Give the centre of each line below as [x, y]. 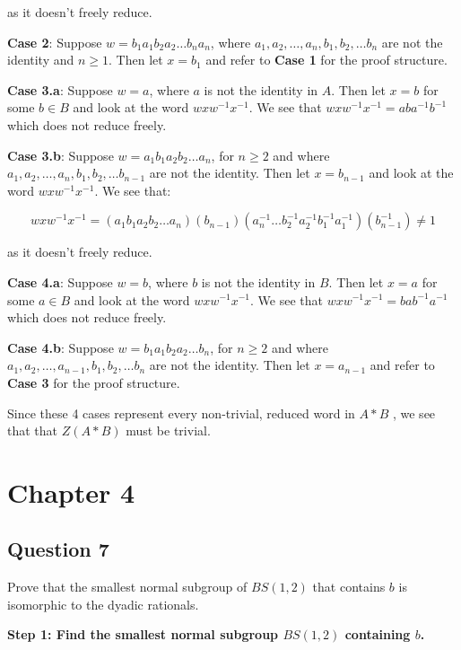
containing [378, 634]
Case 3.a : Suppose [60, 89]
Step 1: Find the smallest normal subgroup [143, 634]
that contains [349, 587]
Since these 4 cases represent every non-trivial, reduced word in [181, 413]
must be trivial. [168, 430]
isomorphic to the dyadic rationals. [103, 604]
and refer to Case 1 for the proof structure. [326, 60]
